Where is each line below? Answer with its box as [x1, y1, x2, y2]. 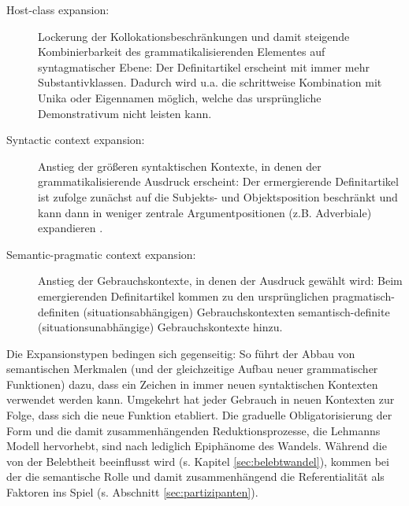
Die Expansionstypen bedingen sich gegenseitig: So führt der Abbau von [6, 345, 355, 361]
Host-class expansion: [6, 2, 110, 17]
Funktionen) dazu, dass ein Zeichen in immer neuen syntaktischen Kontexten [6, 375, 378, 392]
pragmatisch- [332, 287, 395, 304]
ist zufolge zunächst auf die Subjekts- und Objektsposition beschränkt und [38, 188, 398, 205]
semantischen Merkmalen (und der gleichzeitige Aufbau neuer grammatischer [6, 360, 378, 377]
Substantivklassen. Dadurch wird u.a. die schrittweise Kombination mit [38, 74, 382, 90]
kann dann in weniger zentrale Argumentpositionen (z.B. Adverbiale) [38, 204, 372, 220]
